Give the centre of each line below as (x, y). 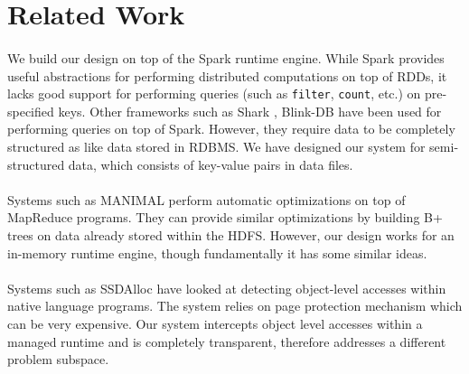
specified (31, 111)
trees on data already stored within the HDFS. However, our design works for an (231, 234)
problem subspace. (58, 359)
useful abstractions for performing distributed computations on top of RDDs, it (227, 75)
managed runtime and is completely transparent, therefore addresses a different (227, 341)
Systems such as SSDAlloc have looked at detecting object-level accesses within (227, 288)
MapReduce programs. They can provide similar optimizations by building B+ (225, 217)
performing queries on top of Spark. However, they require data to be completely (231, 129)
